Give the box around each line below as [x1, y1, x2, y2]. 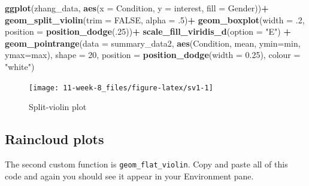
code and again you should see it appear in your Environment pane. [5, 169, 254, 182]
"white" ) [5, 60, 35, 72]
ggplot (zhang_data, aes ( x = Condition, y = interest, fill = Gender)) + [5, 2, 269, 14]
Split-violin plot [29, 100, 87, 113]
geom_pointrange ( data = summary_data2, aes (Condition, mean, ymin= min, [5, 36, 301, 49]
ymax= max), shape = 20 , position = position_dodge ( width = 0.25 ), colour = [5, 48, 301, 61]
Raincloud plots [5, 130, 104, 148]
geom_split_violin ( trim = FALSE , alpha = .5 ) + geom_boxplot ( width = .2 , [5, 13, 305, 26]
